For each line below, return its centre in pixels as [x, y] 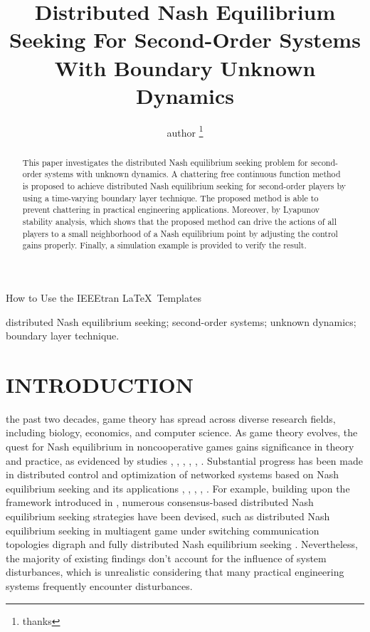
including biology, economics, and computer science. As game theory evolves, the [182, 432]
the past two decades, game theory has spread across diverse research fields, [171, 418]
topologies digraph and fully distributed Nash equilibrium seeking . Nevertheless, [182, 544]
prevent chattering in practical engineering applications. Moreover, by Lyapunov [171, 210]
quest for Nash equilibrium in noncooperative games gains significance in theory [180, 447]
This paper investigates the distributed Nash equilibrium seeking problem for [165, 162]
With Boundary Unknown [185, 67]
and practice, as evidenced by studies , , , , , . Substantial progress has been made [184, 460]
